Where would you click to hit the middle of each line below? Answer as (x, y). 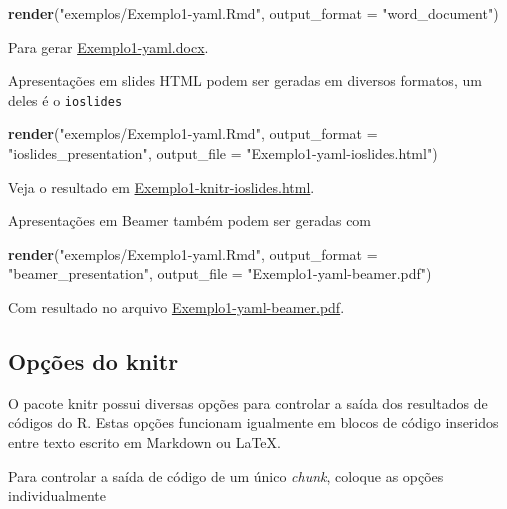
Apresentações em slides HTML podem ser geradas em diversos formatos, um (245, 80)
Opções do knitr (93, 360)
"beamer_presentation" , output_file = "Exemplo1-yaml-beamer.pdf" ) (220, 273)
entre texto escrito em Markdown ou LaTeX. (144, 441)
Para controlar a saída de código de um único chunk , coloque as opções (226, 475)
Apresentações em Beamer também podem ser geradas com (190, 220)
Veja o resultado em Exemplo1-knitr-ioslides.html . (161, 186)
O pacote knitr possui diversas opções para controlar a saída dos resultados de (248, 402)
